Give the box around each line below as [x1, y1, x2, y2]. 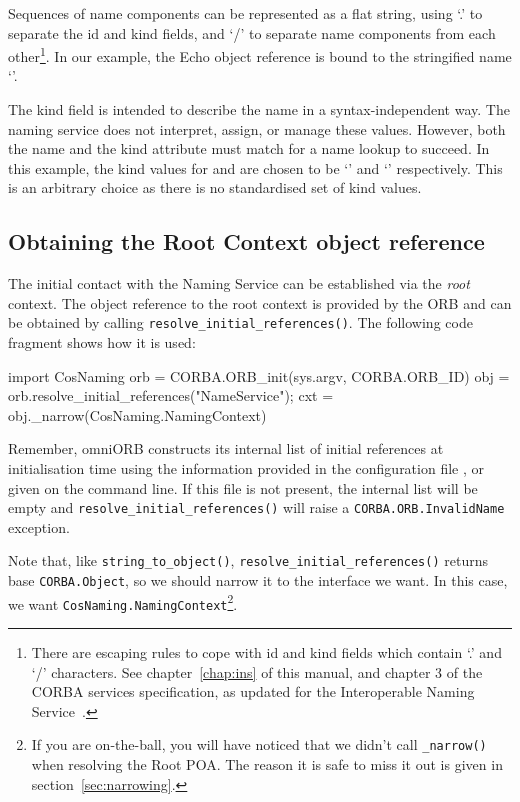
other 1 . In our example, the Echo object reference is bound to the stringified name [8, 43, 512, 66]
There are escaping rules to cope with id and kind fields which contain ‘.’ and [31, 642, 502, 663]
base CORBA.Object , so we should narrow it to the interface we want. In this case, [8, 570, 508, 591]
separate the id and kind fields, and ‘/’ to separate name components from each [8, 22, 496, 43]
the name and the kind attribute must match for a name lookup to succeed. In [8, 138, 490, 159]
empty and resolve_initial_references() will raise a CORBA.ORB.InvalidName [8, 497, 505, 518]
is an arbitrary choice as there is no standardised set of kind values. [8, 177, 422, 198]
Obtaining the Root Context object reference [8, 226, 485, 257]
